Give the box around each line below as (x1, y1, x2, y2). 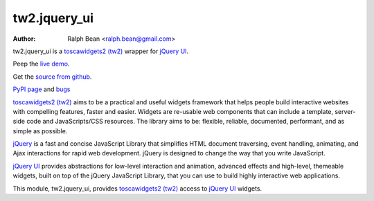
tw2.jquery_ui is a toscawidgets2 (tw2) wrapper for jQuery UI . (12, 47, 189, 55)
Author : (12, 35, 36, 43)
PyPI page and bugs (12, 85, 71, 93)
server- (335, 107, 356, 115)
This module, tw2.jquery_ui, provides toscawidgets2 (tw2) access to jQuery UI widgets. (12, 184, 262, 193)
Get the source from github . (12, 73, 92, 81)
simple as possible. (12, 126, 68, 135)
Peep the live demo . (12, 59, 70, 68)
